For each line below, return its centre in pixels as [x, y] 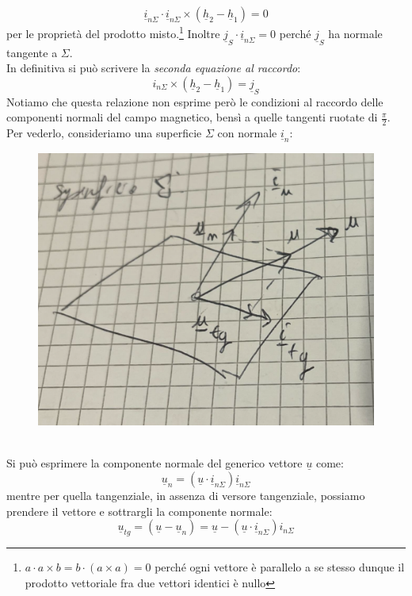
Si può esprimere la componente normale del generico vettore [154, 463]
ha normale [355, 33]
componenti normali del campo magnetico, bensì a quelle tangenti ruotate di [192, 117]
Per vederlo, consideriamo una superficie [104, 133]
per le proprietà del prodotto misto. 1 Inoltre [113, 32]
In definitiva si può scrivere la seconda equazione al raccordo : [154, 68]
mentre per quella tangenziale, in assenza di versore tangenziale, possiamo [186, 495]
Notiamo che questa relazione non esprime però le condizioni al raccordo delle [195, 101]
